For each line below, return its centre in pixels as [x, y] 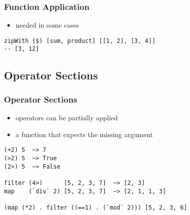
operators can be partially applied [67, 118]
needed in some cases [47, 25]
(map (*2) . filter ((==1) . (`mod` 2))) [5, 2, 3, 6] [96, 207]
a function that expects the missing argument [84, 134]
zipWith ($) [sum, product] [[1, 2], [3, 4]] [80, 41]
